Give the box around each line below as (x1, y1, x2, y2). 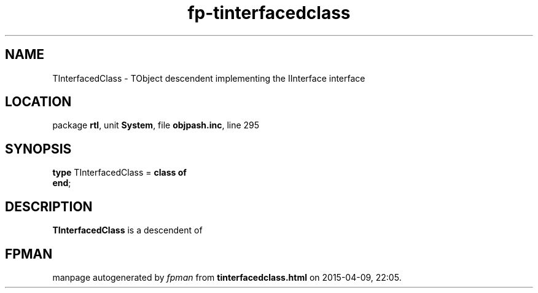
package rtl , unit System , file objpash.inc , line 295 (52, 120, 260, 131)
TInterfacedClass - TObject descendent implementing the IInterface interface (52, 72, 365, 84)
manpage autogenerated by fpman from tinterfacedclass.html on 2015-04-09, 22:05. (52, 272, 402, 283)
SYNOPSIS (5, 141, 72, 157)
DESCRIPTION (5, 198, 93, 214)
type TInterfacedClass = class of (52, 167, 187, 178)
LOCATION (5, 94, 72, 110)
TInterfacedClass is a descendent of (52, 225, 203, 236)
